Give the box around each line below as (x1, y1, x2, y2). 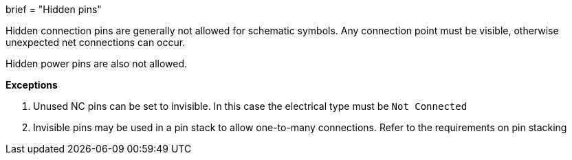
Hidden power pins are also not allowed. (5, 58, 188, 69)
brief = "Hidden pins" (5, 3, 102, 15)
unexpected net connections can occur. (5, 36, 186, 48)
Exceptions (5, 79, 58, 91)
